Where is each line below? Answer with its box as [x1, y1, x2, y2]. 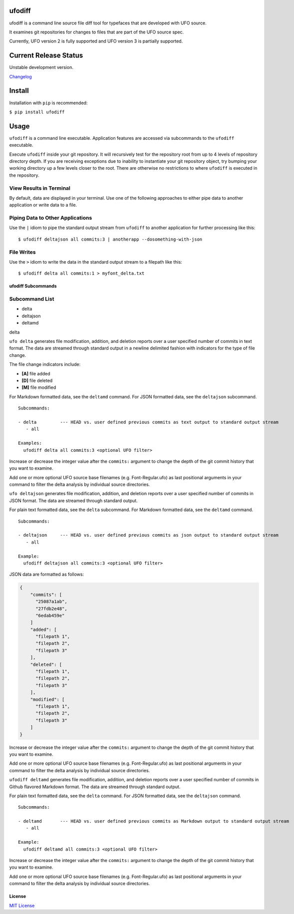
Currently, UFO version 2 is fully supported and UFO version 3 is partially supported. [9, 38, 183, 44]
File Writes [9, 249, 36, 256]
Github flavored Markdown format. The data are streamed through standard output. [9, 784, 181, 790]
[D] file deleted [21, 377, 53, 383]
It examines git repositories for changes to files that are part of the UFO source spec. [9, 29, 184, 35]
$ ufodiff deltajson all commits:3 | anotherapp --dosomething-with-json [18, 236, 203, 242]
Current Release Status [9, 51, 83, 60]
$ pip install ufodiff [9, 109, 65, 115]
